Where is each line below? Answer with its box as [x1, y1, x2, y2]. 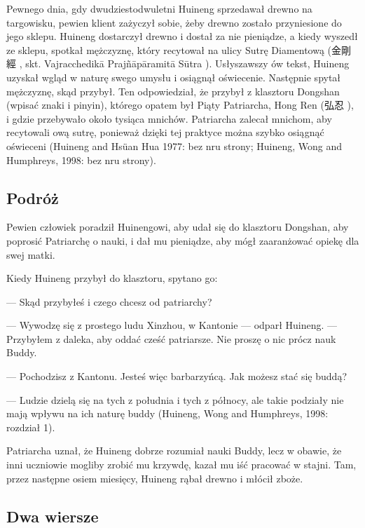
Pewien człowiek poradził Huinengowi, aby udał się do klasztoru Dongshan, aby [6, 219, 349, 234]
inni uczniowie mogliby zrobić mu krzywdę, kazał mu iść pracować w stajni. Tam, [6, 457, 357, 472]
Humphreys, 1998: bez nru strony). [6, 152, 156, 167]
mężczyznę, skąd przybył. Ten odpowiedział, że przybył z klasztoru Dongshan [6, 83, 340, 98]
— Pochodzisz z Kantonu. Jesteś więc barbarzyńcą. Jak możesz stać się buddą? [6, 369, 347, 384]
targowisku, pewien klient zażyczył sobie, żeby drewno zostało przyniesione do [6, 15, 342, 29]
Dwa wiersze [6, 505, 99, 527]
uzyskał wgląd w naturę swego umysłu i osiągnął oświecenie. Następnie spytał [6, 69, 341, 84]
